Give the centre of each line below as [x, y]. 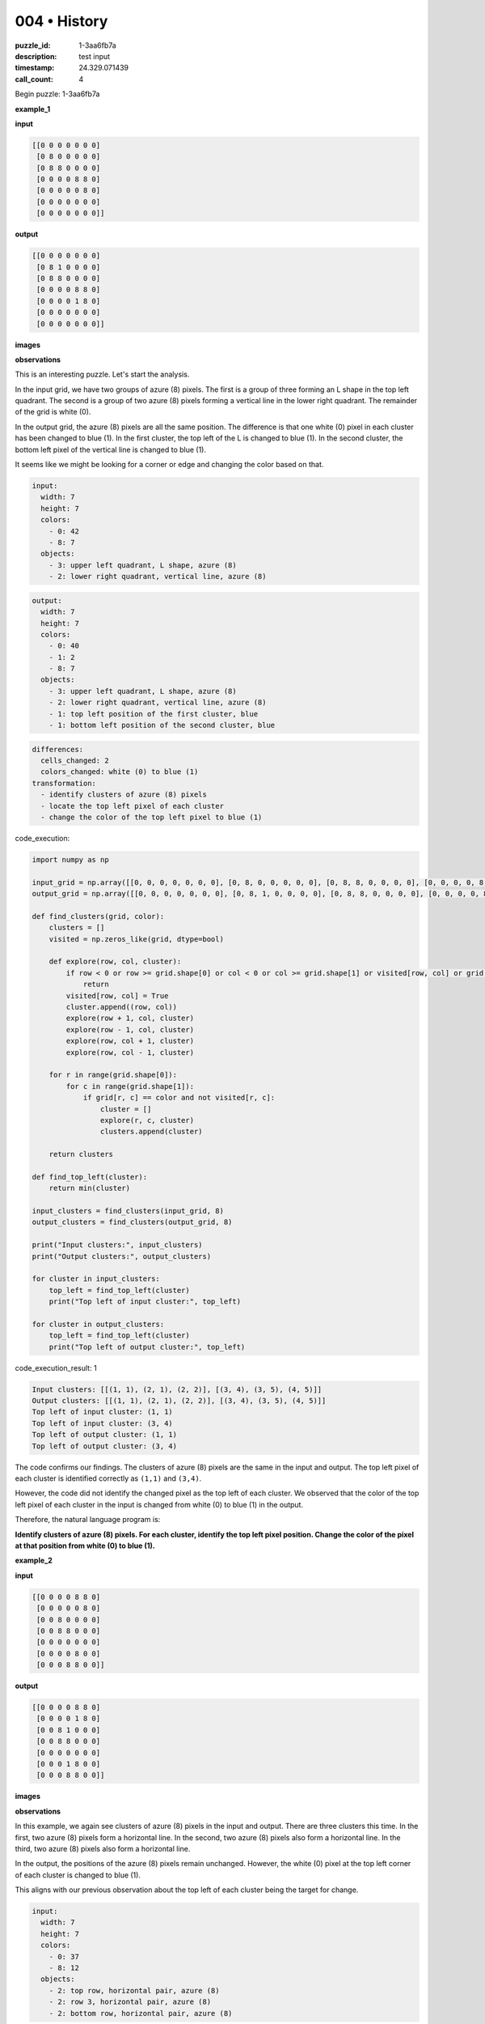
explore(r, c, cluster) [147, 1120]
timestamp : [35, 68]
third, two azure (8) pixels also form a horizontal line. [103, 1848]
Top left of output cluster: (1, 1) [105, 1435]
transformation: [64, 783]
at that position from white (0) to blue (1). [85, 1546]
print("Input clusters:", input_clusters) [117, 1245]
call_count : [34, 79]
